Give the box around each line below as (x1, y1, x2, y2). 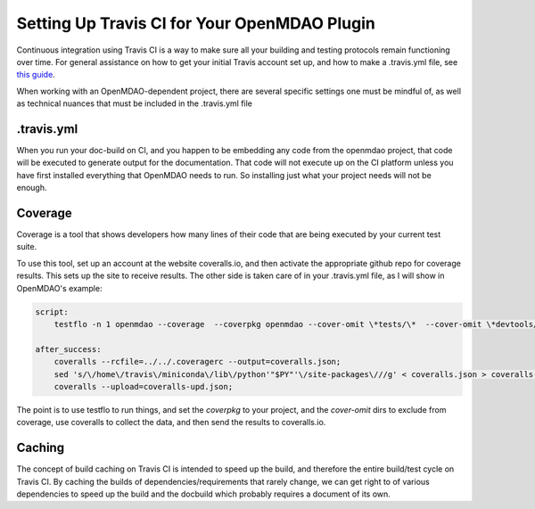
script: (35, 307, 69, 316)
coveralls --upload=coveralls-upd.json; (53, 382, 234, 391)
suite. (16, 242, 37, 252)
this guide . (16, 70, 55, 80)
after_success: (35, 344, 102, 354)
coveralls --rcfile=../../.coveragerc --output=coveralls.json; (53, 357, 342, 367)
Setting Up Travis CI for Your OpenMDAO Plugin (16, 13, 376, 33)
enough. (16, 183, 48, 193)
